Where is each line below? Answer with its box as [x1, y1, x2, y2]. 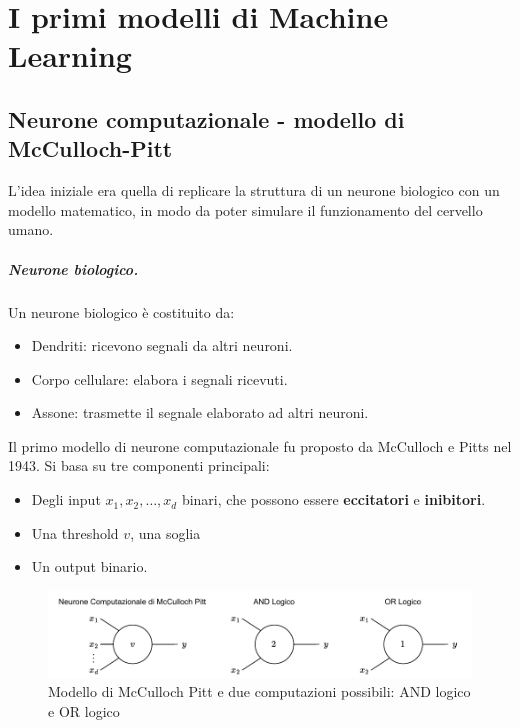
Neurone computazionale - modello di [8, 103, 405, 134]
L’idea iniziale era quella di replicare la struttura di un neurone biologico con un [8, 180, 500, 201]
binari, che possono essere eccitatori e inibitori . [181, 489, 486, 510]
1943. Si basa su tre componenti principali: [8, 455, 270, 476]
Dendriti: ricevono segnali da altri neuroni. [31, 335, 293, 356]
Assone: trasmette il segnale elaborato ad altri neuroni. [31, 402, 369, 423]
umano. [8, 219, 54, 240]
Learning [8, 35, 132, 76]
